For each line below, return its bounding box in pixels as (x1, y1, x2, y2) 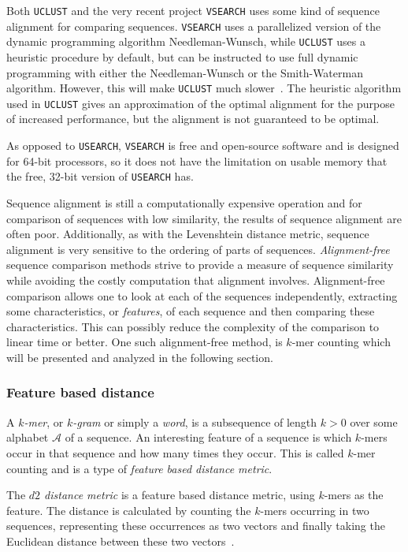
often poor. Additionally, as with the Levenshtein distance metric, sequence (6, 226, 369, 242)
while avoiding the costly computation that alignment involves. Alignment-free (6, 271, 385, 288)
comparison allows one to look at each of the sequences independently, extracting (6, 287, 398, 304)
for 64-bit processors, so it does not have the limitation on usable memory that (6, 152, 388, 169)
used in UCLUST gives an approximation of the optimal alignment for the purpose (6, 95, 395, 111)
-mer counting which (291, 334, 391, 350)
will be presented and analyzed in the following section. (6, 349, 273, 365)
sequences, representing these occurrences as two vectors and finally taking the (6, 517, 385, 534)
